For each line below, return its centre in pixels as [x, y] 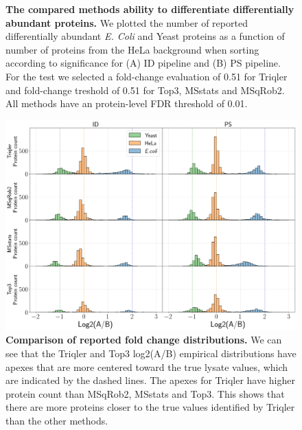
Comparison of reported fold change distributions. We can [144, 340]
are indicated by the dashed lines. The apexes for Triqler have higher [150, 380]
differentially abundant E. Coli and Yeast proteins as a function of [145, 36]
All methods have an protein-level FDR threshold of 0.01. [127, 103]
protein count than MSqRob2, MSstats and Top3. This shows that [145, 393]
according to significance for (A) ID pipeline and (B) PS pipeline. [143, 63]
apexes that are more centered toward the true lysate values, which [147, 366]
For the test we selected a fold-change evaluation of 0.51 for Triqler [147, 76]
